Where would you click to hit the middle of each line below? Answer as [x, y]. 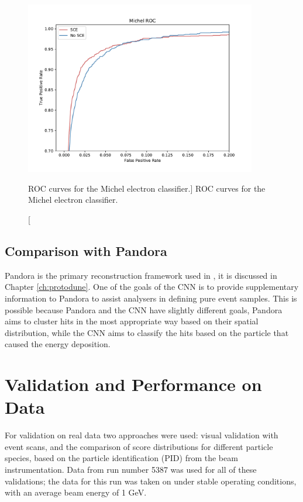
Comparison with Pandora [86, 250]
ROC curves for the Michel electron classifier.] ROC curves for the [147, 188]
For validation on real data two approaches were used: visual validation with [142, 435]
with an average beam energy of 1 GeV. [76, 492]
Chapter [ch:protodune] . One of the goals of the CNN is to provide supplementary [152, 287]
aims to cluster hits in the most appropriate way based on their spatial [132, 321]
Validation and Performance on [133, 384]
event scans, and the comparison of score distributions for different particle [139, 446]
